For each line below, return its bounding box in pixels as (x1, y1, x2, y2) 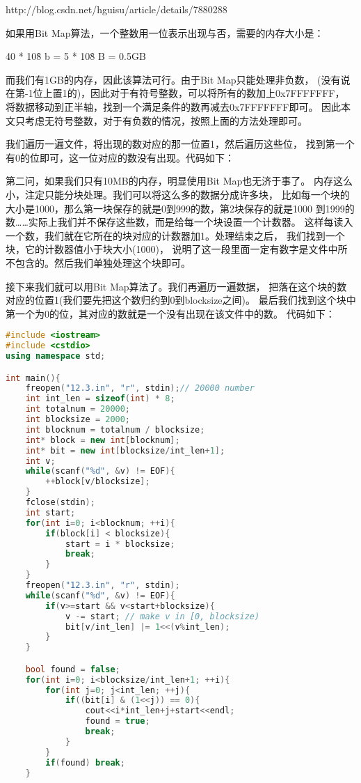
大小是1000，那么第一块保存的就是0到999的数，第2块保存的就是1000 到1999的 (6, 201, 355, 215)
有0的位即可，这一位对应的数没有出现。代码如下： (6, 150, 234, 164)
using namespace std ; (6, 351, 106, 362)
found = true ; (85, 716, 150, 727)
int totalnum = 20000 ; (25, 404, 131, 414)
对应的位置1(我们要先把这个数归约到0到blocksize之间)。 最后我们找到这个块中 (6, 293, 356, 307)
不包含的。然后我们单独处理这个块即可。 (6, 255, 191, 270)
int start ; (25, 507, 76, 518)
